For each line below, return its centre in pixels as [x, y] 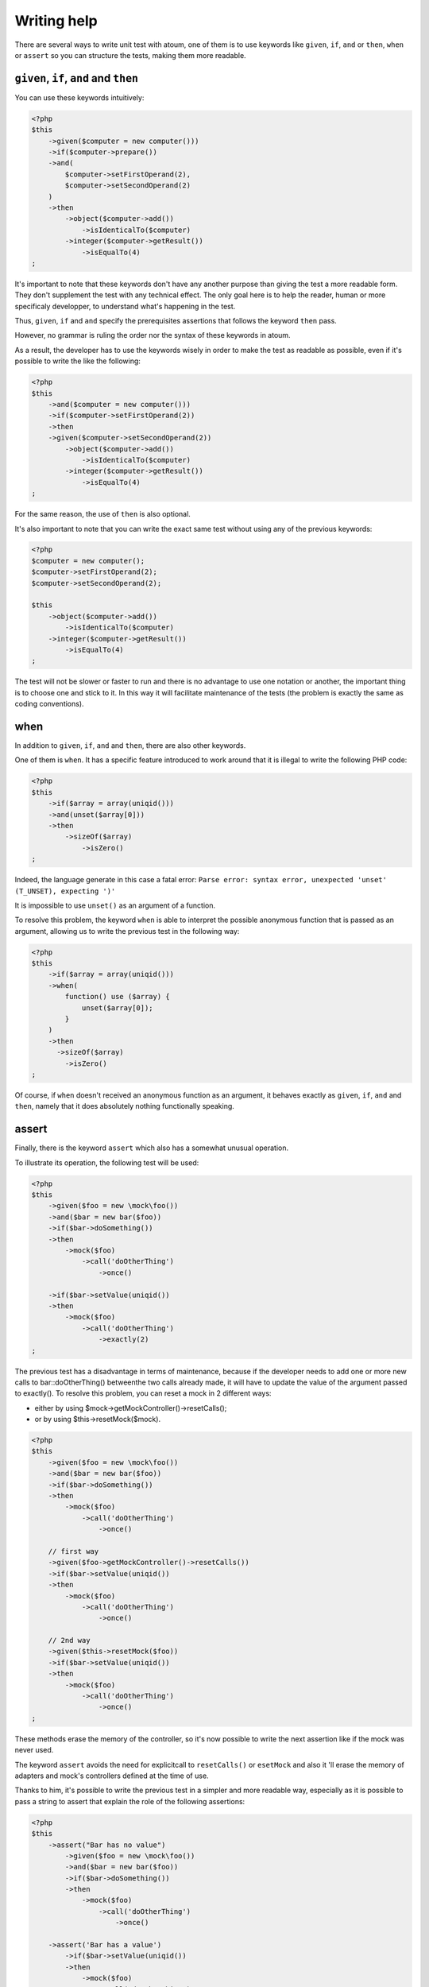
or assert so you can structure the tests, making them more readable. [130, 55]
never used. [34, 1750]
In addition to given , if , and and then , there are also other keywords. [130, 746]
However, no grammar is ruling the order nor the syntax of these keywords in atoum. [153, 335]
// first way [73, 1551]
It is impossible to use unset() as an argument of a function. [115, 905]
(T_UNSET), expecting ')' [65, 891]
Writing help [56, 21]
